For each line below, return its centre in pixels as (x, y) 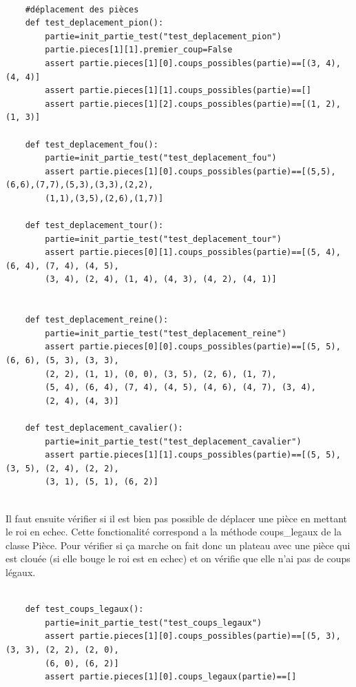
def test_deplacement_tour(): (94, 226)
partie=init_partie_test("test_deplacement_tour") (163, 239)
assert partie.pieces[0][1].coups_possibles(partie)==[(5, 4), (193, 253)
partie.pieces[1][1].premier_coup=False (139, 50)
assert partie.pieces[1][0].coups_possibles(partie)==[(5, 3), (193, 636)
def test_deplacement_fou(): (92, 144)
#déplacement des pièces (82, 9)
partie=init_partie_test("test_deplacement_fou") (161, 158)
